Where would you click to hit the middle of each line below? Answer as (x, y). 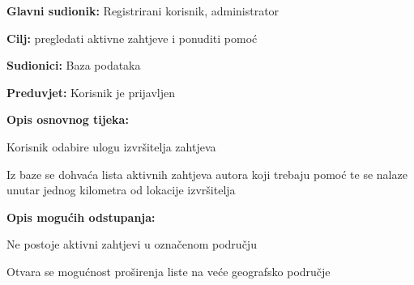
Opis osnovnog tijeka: (68, 119)
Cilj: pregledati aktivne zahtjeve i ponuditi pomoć (132, 38)
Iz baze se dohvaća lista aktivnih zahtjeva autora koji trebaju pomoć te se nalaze (207, 174)
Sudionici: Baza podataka (74, 65)
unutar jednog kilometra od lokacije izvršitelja (121, 190)
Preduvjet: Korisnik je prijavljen (91, 92)
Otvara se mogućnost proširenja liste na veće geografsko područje (169, 271)
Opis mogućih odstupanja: (81, 217)
